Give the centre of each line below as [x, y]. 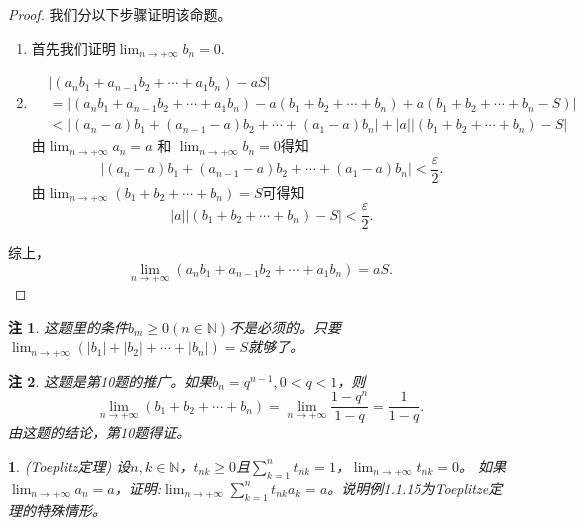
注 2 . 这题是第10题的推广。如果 [110, 380]
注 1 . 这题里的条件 [68, 326]
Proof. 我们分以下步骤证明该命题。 [120, 14]
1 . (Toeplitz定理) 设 [69, 465]
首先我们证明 [73, 47]
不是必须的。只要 [285, 326]
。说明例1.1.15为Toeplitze [408, 487]
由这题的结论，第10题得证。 [99, 432]
